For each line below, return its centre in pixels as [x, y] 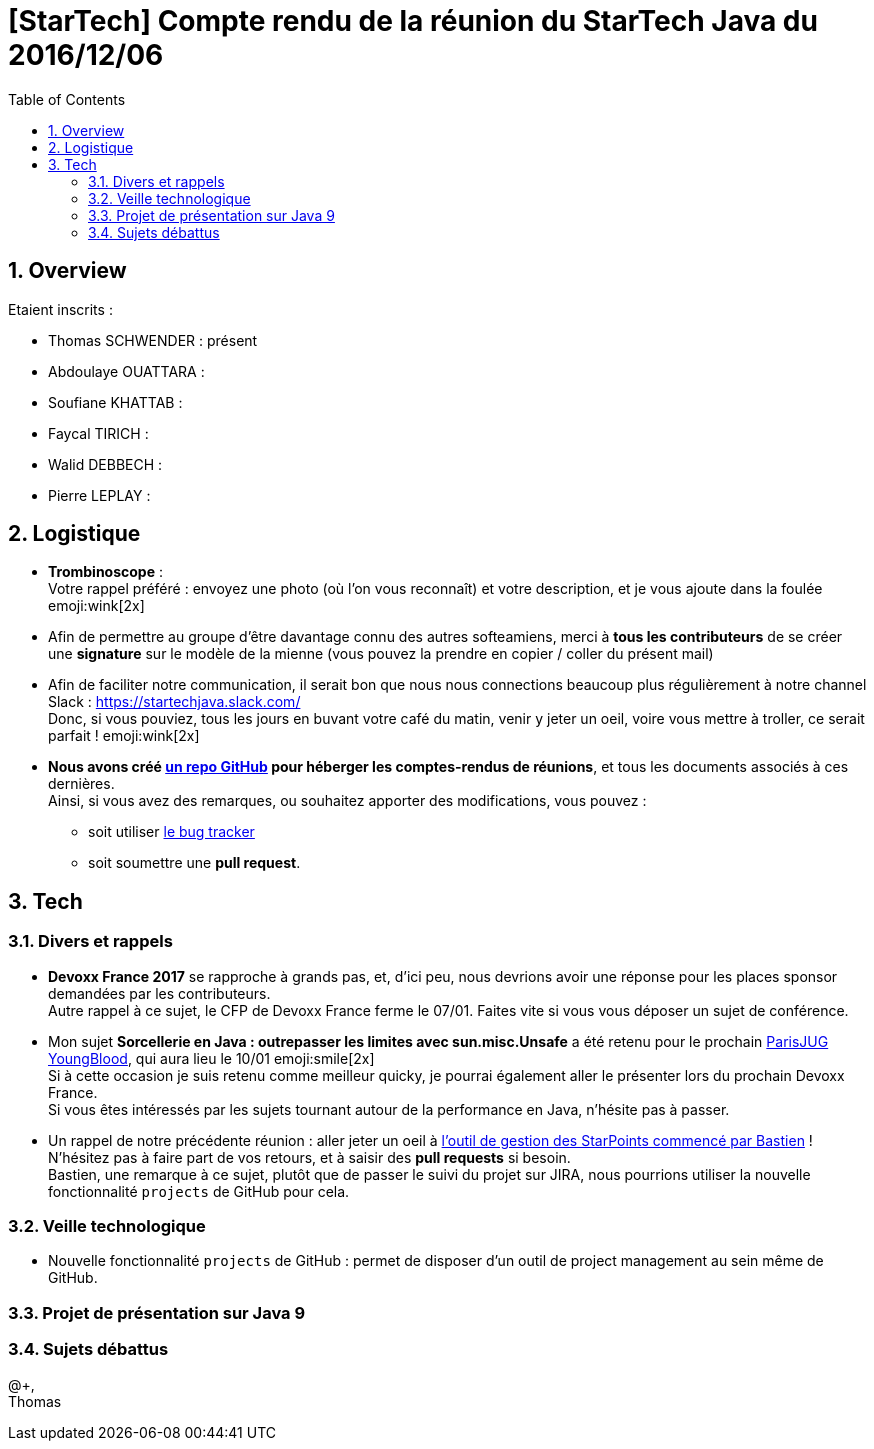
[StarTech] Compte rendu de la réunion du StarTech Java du [413, 21]
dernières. [81, 784]
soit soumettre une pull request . [194, 863]
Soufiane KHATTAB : [115, 402]
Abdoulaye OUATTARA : [126, 371]
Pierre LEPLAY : [99, 495]
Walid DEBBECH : [105, 464]
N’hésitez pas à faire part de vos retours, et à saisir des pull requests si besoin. [309, 1157]
